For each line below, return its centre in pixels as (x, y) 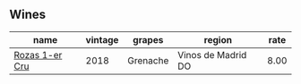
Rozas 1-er (38, 55)
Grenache (148, 60)
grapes (148, 39)
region (218, 39)
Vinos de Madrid (212, 55)
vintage (102, 39)
